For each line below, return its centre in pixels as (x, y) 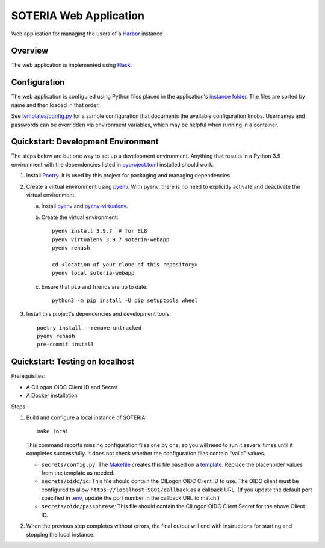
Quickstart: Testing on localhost (73, 362)
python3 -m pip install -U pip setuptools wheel (125, 300)
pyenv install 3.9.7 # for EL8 (100, 231)
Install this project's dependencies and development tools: (98, 314)
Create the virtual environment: (80, 217)
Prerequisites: (28, 376)
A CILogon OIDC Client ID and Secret (72, 387)
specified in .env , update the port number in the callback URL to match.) (130, 498)
